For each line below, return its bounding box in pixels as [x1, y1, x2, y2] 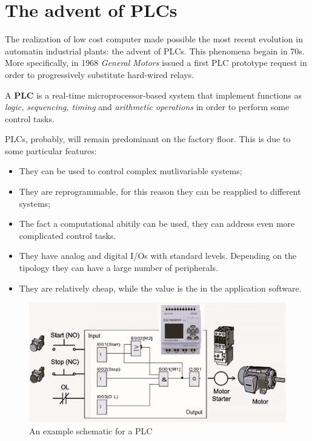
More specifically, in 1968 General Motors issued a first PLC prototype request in [5, 56, 307, 69]
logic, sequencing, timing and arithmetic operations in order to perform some [5, 100, 290, 113]
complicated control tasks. [19, 229, 116, 241]
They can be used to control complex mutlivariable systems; [19, 165, 242, 177]
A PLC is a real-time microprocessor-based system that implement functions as [5, 88, 302, 101]
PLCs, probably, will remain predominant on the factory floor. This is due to [5, 132, 291, 145]
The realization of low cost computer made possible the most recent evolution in [5, 33, 303, 45]
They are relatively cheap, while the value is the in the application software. [19, 281, 302, 294]
